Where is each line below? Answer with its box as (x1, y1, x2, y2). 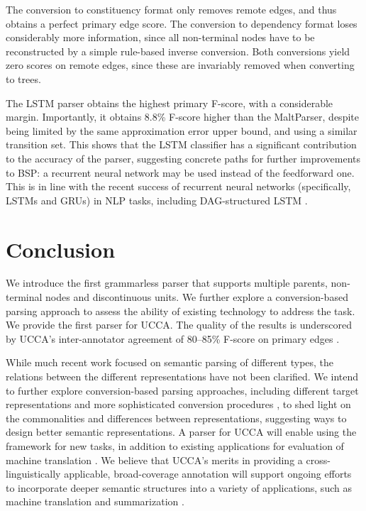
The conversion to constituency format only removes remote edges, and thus (6, 2, 337, 16)
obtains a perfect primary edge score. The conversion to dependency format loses (6, 16, 357, 31)
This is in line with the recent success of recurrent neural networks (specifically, (6, 179, 351, 194)
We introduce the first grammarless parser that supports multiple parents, (6, 275, 328, 290)
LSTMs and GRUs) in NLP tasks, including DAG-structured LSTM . (6, 192, 308, 207)
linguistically (6, 466, 61, 481)
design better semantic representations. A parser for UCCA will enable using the (6, 424, 357, 439)
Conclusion (6, 234, 116, 263)
